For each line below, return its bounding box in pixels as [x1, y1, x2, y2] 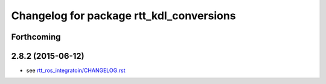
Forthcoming [11, 32, 61, 42]
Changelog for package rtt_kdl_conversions [11, 9, 236, 22]
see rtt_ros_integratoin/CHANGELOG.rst [26, 67, 126, 74]
